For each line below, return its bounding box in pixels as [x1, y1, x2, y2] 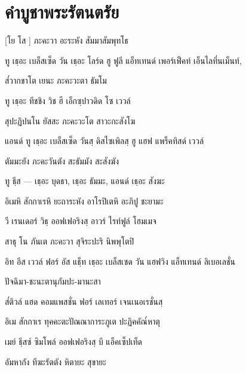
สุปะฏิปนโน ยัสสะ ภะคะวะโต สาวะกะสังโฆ [5, 114, 136, 127]
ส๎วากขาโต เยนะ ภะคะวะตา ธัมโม [5, 74, 107, 87]
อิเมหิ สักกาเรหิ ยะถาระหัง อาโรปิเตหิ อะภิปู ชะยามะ [5, 194, 164, 207]
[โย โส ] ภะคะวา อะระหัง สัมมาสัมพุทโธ [5, 34, 128, 47]
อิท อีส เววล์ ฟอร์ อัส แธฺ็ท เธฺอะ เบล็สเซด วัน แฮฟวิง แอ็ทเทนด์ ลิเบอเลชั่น [5, 255, 236, 267]
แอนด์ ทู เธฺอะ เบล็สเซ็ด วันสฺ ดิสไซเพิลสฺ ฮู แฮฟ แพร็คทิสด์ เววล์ [5, 134, 204, 147]
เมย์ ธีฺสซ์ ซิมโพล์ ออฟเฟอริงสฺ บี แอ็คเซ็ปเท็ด [5, 335, 143, 348]
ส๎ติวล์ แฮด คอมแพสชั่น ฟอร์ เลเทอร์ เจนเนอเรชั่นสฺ [5, 295, 163, 307]
